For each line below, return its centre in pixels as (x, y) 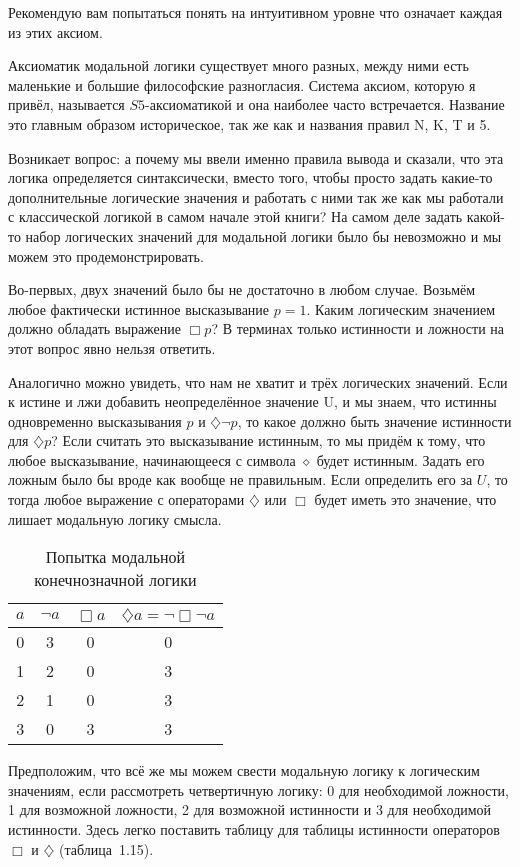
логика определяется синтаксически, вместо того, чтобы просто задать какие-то (250, 177)
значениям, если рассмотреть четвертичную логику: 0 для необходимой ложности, (258, 789)
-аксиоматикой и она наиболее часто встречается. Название (325, 104)
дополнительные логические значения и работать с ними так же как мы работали (256, 196)
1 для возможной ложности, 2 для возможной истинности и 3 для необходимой (250, 809)
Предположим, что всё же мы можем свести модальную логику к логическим (244, 770)
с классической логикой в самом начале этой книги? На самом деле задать (235, 216)
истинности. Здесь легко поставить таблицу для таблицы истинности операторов (254, 829)
